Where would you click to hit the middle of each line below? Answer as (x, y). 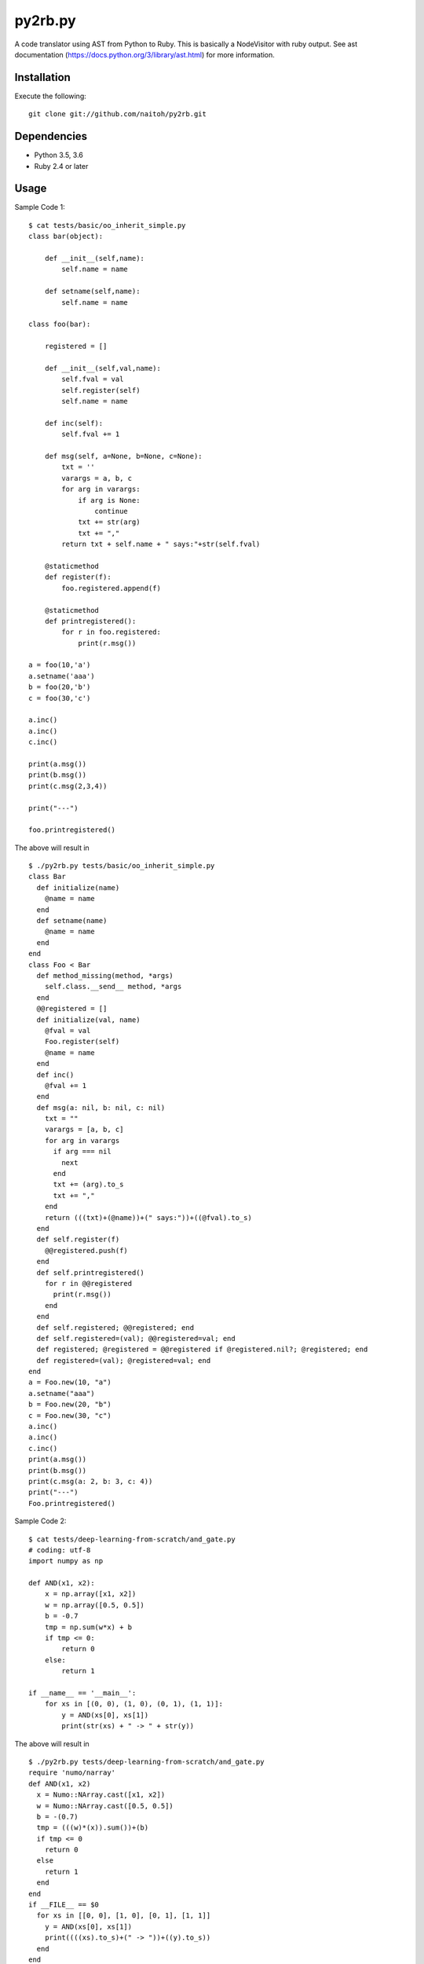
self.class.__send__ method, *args (113, 987)
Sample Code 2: (40, 1521)
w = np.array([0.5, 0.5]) (95, 1605)
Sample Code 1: (40, 207)
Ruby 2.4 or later (61, 166)
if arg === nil (82, 1152)
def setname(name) (72, 921)
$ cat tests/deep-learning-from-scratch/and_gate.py (132, 1539)
